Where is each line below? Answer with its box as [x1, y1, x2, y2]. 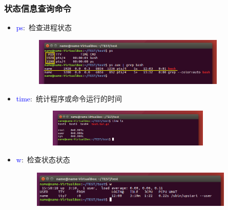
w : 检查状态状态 [16, 154, 70, 165]
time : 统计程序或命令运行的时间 [16, 93, 122, 103]
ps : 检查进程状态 [16, 22, 72, 33]
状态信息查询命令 [4, 2, 71, 14]
